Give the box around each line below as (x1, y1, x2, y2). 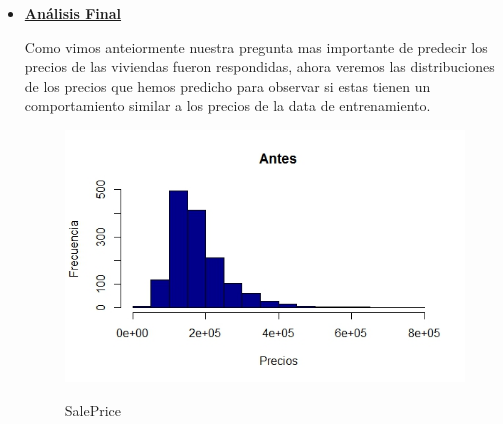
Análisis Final (24, 3, 122, 23)
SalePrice (64, 399, 122, 420)
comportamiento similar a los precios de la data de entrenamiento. (24, 95, 431, 116)
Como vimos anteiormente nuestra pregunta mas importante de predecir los (24, 36, 488, 57)
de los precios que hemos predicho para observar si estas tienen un (24, 75, 431, 96)
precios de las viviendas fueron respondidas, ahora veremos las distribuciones (24, 56, 495, 77)
